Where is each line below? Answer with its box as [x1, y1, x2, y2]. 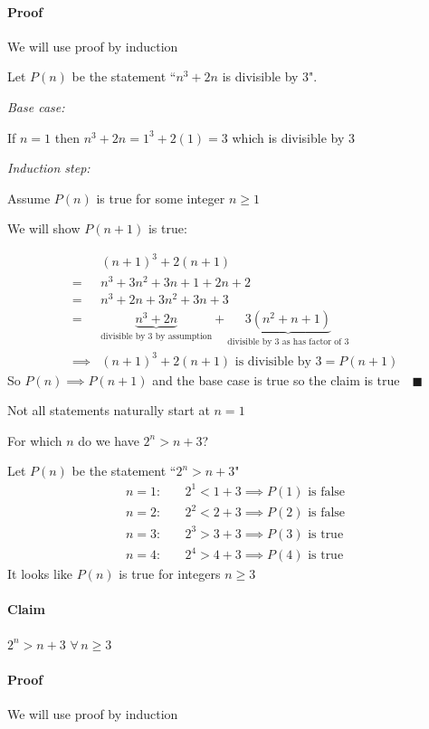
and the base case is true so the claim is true [152, 370, 400, 389]
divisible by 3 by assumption [100, 331, 213, 341]
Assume [7, 188, 51, 207]
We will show [7, 219, 81, 238]
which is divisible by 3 [232, 128, 355, 147]
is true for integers [119, 564, 221, 583]
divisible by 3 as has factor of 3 [227, 336, 349, 346]
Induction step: [7, 158, 91, 177]
